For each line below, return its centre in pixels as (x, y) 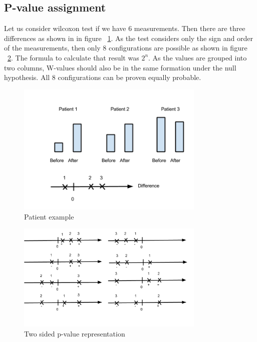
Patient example (49, 216)
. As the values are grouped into (198, 57)
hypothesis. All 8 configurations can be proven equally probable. (103, 77)
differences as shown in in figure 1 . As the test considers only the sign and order (129, 38)
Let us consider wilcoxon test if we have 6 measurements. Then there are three (125, 28)
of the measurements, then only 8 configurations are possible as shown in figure (126, 48)
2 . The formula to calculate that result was (73, 57)
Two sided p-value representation (75, 333)
